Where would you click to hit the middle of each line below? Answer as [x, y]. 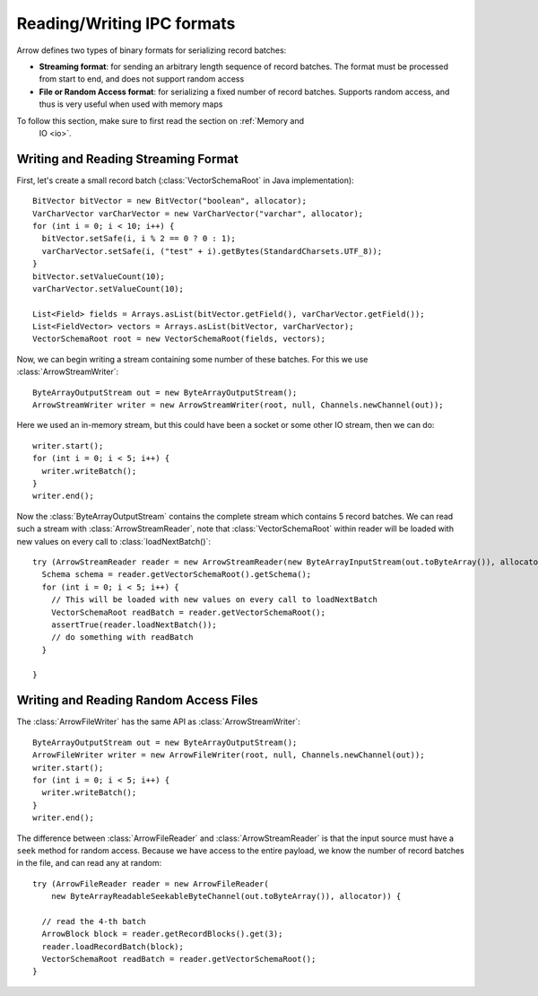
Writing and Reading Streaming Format [128, 158]
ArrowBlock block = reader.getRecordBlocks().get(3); [162, 934]
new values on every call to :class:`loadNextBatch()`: [113, 541]
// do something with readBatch [122, 638]
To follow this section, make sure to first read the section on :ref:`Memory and [161, 120]
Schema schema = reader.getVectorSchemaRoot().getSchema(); [177, 575]
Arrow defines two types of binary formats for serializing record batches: [152, 50]
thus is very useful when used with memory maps [131, 104]
